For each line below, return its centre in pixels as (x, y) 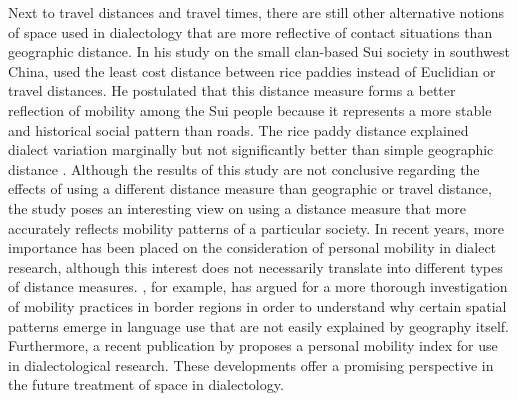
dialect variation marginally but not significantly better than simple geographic (251, 149)
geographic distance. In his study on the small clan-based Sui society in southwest (259, 51)
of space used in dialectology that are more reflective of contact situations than (250, 31)
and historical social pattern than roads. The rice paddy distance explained (238, 129)
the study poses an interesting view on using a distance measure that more (237, 207)
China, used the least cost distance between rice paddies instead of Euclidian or (252, 70)
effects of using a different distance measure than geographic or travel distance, (250, 188)
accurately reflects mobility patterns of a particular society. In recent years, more (256, 227)
